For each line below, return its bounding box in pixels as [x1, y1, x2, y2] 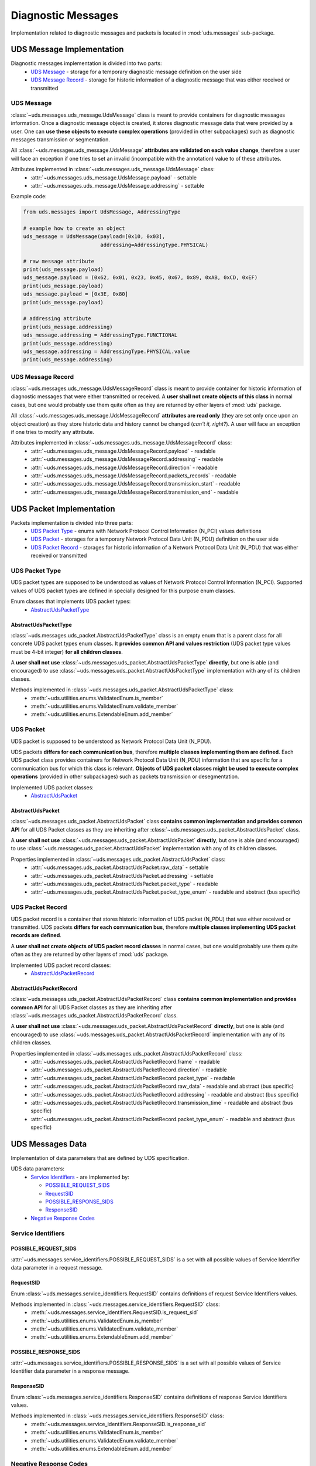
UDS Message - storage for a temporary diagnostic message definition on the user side [30, 68, 242, 75]
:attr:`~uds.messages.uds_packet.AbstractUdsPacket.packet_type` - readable [30, 880, 218, 888]
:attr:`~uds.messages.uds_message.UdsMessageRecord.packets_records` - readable [30, 472, 237, 479]
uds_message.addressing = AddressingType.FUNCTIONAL [23, 332, 178, 338]
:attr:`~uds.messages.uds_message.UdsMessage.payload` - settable [30, 174, 197, 181]
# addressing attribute [23, 315, 92, 322]
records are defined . [11, 932, 61, 939]
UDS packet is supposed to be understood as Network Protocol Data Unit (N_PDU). [11, 738, 212, 745]
